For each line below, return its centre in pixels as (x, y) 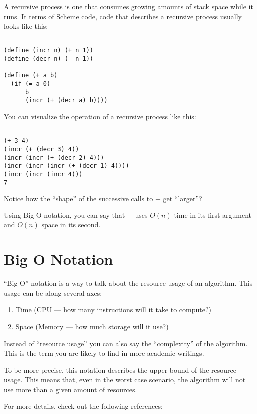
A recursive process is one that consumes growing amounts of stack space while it (128, 6)
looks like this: (26, 26)
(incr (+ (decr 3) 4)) (42, 149)
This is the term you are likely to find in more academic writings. (104, 353)
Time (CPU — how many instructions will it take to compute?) (113, 310)
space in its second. (71, 225)
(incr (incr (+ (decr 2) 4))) (54, 157)
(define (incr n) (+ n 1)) (49, 51)
